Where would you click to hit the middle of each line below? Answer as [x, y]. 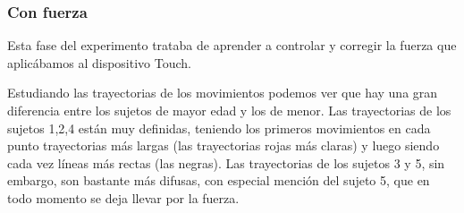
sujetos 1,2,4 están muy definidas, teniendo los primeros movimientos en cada [219, 128]
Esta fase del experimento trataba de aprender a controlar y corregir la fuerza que [232, 45]
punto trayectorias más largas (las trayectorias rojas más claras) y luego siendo [224, 145]
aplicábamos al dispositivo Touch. [99, 62]
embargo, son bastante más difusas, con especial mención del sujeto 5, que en [219, 180]
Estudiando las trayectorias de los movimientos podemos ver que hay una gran [223, 93]
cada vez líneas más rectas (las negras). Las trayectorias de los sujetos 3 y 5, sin [226, 162]
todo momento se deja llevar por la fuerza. [123, 197]
